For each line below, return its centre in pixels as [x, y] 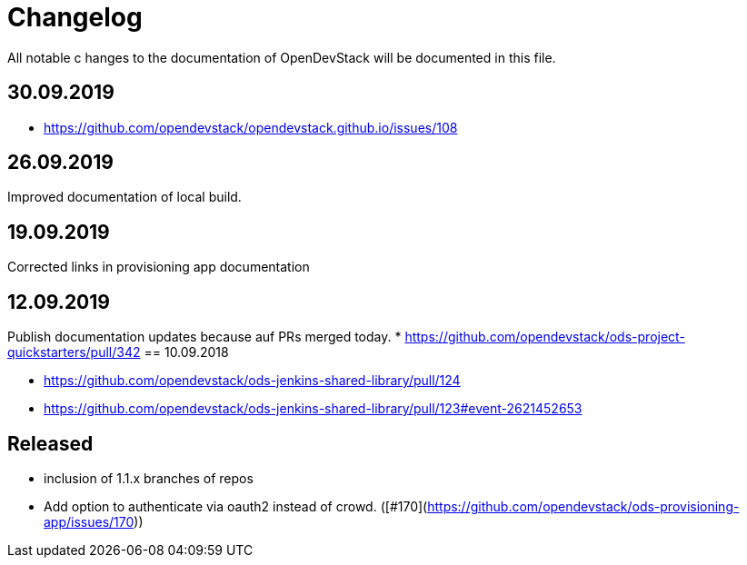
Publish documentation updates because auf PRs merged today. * [204, 337]
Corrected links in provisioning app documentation [159, 267]
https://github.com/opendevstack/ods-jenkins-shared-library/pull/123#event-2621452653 [313, 409]
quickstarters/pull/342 [74, 352]
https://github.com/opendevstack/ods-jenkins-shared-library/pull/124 [252, 381]
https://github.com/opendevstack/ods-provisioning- [583, 506]
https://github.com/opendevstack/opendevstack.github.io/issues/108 [251, 127]
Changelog [75, 17]
